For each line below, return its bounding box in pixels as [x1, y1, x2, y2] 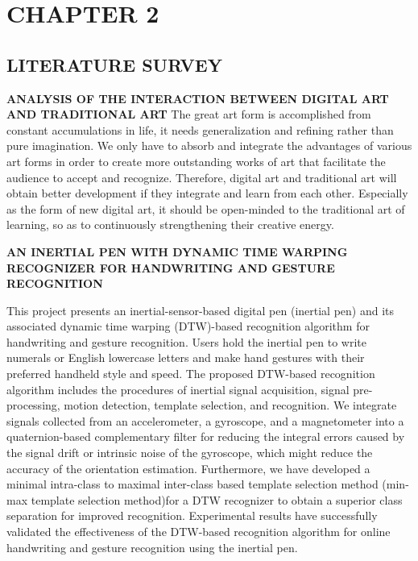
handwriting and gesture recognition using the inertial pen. [6, 538, 298, 555]
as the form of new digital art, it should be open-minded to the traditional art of [6, 200, 405, 217]
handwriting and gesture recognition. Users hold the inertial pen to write [6, 333, 366, 350]
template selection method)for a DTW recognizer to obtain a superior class [31, 491, 403, 508]
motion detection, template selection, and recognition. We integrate [64, 397, 397, 413]
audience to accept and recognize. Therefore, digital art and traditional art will [6, 168, 397, 185]
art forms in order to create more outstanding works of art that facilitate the [6, 152, 386, 169]
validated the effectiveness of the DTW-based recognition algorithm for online [6, 523, 391, 540]
